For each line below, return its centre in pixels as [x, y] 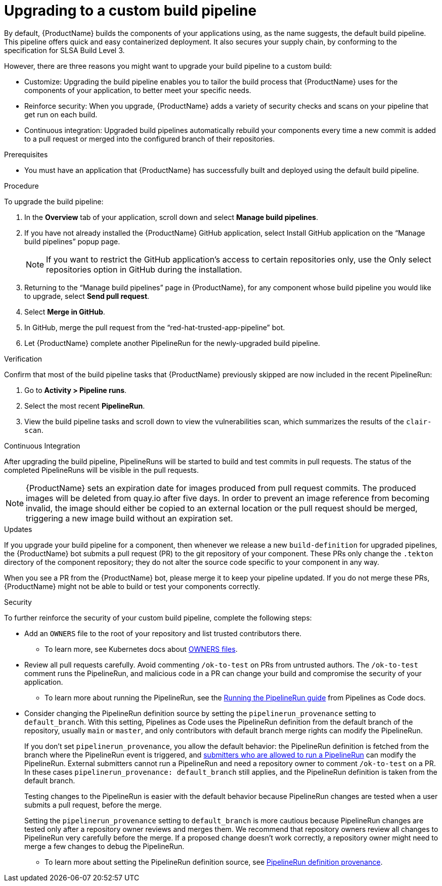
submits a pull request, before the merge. [93, 805]
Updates [18, 529]
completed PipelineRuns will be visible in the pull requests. [101, 470]
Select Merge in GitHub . [65, 312]
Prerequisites [26, 154]
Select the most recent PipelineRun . [85, 406]
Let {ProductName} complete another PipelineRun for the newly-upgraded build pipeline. [172, 343]
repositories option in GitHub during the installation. [144, 269]
